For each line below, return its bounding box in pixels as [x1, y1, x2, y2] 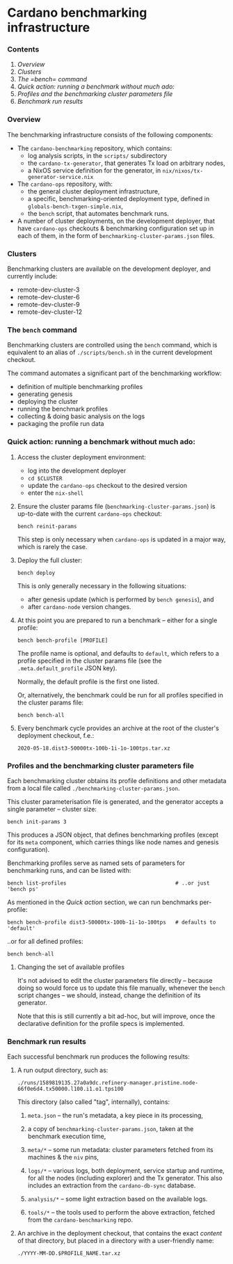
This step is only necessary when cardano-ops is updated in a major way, [17, 535, 226, 544]
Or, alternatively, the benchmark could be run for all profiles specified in [17, 690, 224, 699]
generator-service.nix [27, 173, 94, 180]
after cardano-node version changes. [27, 602, 131, 610]
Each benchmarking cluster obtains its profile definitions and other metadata [7, 776, 227, 784]
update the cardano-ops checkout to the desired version [27, 481, 188, 489]
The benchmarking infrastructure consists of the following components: [7, 130, 214, 139]
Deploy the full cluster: [17, 555, 83, 564]
